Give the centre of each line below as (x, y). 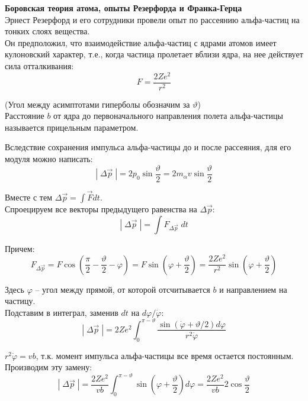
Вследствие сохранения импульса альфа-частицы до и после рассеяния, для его (148, 147)
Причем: (20, 248)
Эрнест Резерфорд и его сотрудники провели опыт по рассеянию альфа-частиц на (152, 19)
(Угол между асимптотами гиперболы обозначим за (97, 104)
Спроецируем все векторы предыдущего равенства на (101, 208)
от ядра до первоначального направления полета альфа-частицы (168, 116)
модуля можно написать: (49, 159)
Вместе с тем (29, 197)
